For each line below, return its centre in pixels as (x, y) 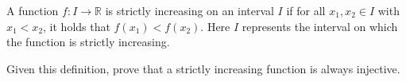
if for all (306, 10)
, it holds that (77, 26)
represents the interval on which (320, 26)
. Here (215, 26)
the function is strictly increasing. (88, 42)
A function (33, 10)
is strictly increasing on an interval (189, 10)
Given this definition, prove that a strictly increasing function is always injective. (203, 68)
